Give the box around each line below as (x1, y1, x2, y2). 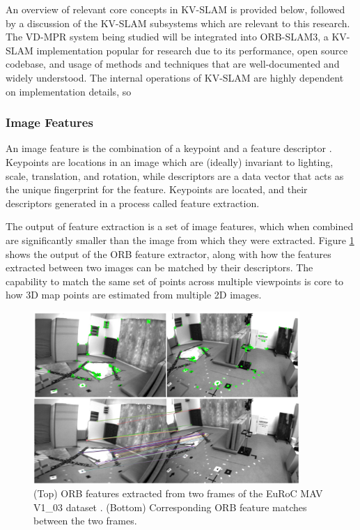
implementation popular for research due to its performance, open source (36, 43, 348, 57)
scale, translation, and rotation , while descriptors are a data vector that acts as (6, 168, 344, 183)
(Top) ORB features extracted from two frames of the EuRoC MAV (33, 486, 323, 501)
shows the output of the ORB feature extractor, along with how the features (6, 246, 331, 261)
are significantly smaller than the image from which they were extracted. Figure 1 (6, 232, 354, 247)
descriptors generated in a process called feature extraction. (6, 195, 260, 210)
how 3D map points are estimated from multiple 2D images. (6, 287, 262, 302)
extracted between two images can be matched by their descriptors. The (6, 260, 313, 275)
